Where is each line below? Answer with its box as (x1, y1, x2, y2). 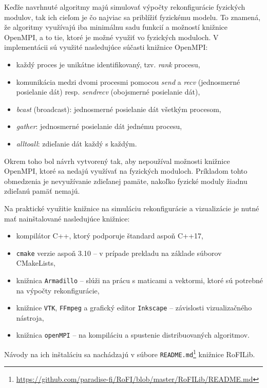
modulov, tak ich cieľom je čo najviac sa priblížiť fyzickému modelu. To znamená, (4, 11, 261, 22)
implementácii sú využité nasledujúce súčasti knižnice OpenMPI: (4, 42, 208, 52)
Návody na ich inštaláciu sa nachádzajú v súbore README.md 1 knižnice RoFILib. (4, 347, 255, 359)
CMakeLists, (16, 257, 55, 268)
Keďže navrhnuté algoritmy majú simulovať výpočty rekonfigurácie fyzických (4, 2, 245, 12)
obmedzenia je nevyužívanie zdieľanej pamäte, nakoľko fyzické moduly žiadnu (4, 175, 247, 186)
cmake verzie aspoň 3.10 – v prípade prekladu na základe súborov (16, 247, 222, 258)
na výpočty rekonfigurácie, (16, 285, 100, 295)
